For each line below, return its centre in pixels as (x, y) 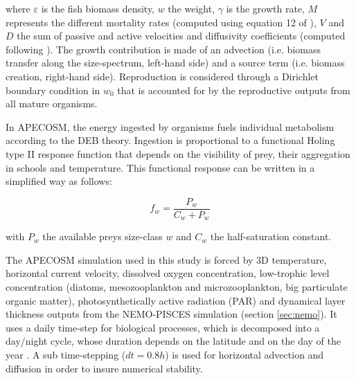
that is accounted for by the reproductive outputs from (234, 90)
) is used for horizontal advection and (244, 354)
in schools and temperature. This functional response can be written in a (160, 167)
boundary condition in (53, 90)
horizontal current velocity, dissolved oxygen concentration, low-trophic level (168, 273)
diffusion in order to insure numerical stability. (104, 368)
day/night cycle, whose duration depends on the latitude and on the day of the (173, 341)
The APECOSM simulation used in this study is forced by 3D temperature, (166, 259)
